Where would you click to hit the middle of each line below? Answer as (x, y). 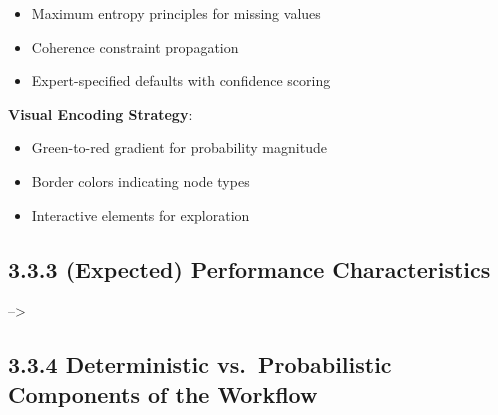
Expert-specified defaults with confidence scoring (181, 80)
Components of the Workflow (163, 393)
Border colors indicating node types (140, 180)
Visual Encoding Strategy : (100, 113)
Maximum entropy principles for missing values (176, 13)
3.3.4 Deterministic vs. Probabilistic (200, 364)
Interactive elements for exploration (140, 214)
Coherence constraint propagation (135, 46)
